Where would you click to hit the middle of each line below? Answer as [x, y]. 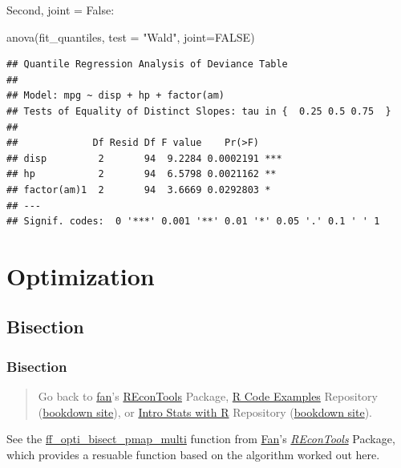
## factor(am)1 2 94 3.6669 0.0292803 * [139, 190]
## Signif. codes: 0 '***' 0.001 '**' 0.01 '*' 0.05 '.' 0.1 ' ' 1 [193, 222]
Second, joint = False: [61, 10]
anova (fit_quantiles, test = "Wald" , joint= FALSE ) [131, 36]
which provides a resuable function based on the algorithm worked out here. [193, 454]
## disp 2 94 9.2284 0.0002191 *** [144, 158]
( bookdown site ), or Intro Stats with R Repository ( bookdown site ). [205, 412]
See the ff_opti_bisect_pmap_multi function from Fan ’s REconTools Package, [201, 439]
